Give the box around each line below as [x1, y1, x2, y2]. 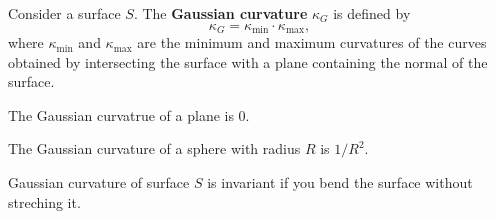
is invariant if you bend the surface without [207, 172, 473, 193]
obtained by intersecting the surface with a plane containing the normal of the [8, 51, 488, 72]
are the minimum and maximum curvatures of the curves [137, 32, 487, 53]
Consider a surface [8, 3, 121, 23]
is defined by [333, 3, 411, 23]
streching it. [8, 191, 81, 212]
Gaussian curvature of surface [8, 172, 190, 193]
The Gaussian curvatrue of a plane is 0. [8, 104, 250, 125]
